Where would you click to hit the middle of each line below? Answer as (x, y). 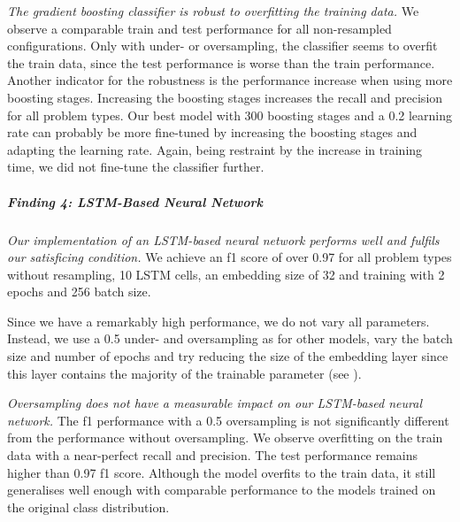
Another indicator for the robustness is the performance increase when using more (230, 80)
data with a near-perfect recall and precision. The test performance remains (213, 455)
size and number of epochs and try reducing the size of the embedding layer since (228, 356)
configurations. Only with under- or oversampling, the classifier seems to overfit (222, 46)
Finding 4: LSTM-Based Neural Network (135, 201)
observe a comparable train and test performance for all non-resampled (199, 28)
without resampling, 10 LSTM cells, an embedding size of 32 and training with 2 (226, 274)
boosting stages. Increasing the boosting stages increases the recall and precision (225, 97)
